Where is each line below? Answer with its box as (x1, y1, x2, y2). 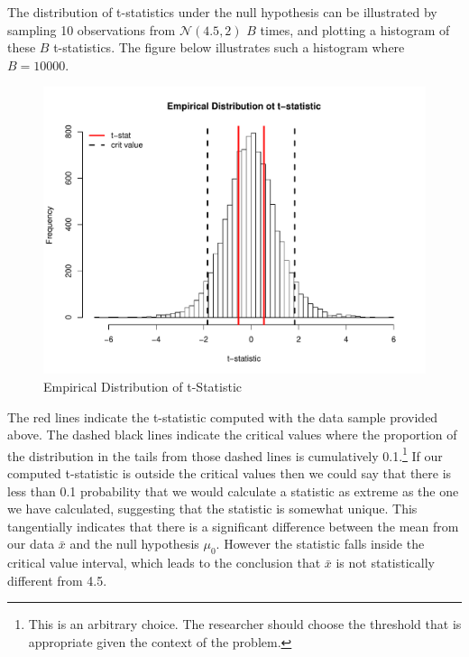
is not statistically (336, 553, 435, 572)
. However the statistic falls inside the (216, 534, 425, 553)
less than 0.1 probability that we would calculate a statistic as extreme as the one (7, 481, 459, 500)
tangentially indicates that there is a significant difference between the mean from (7, 516, 459, 535)
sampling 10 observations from (7, 20, 176, 39)
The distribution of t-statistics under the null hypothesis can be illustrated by (7, 3, 437, 21)
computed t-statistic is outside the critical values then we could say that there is (7, 464, 452, 482)
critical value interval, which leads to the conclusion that (7, 553, 321, 572)
